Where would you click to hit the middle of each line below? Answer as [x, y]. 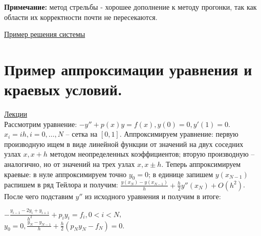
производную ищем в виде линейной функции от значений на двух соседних [124, 144]
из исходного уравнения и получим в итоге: [153, 196]
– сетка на [82, 134]
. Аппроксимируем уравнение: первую [179, 134]
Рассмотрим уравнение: [41, 124]
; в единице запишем [181, 174]
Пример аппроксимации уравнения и [128, 69]
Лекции [16, 114]
